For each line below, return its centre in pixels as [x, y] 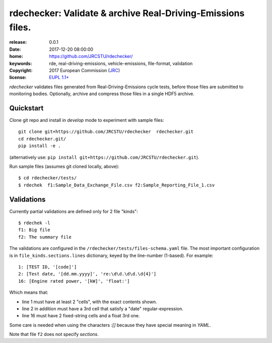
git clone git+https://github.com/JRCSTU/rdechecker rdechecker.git [106, 132]
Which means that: [29, 293]
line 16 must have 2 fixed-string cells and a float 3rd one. [81, 316]
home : [16, 56]
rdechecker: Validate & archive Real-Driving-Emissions [127, 13]
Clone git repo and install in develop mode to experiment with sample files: [87, 120]
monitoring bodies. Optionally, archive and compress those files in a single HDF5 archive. [102, 94]
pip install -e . [40, 146]
